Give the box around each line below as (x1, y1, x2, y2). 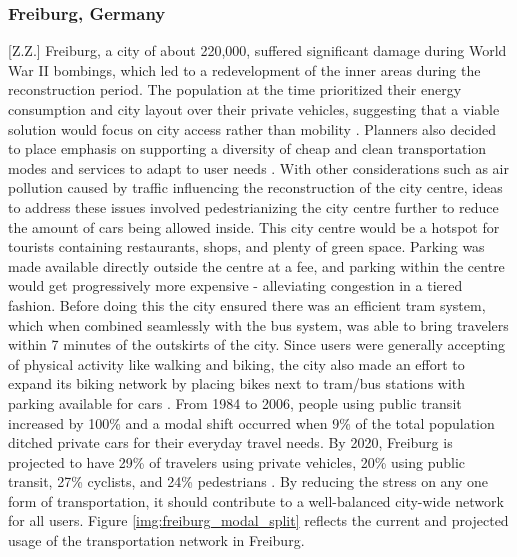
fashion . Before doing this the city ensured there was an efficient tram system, (8, 294, 486, 315)
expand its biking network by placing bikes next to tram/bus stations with (8, 373, 466, 394)
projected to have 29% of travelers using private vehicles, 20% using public (8, 451, 466, 472)
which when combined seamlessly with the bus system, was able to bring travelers (8, 314, 509, 335)
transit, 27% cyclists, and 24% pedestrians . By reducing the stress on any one (8, 471, 489, 492)
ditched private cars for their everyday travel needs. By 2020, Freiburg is (8, 432, 453, 453)
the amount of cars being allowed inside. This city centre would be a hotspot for (8, 216, 500, 237)
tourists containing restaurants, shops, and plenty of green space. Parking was (8, 236, 485, 257)
